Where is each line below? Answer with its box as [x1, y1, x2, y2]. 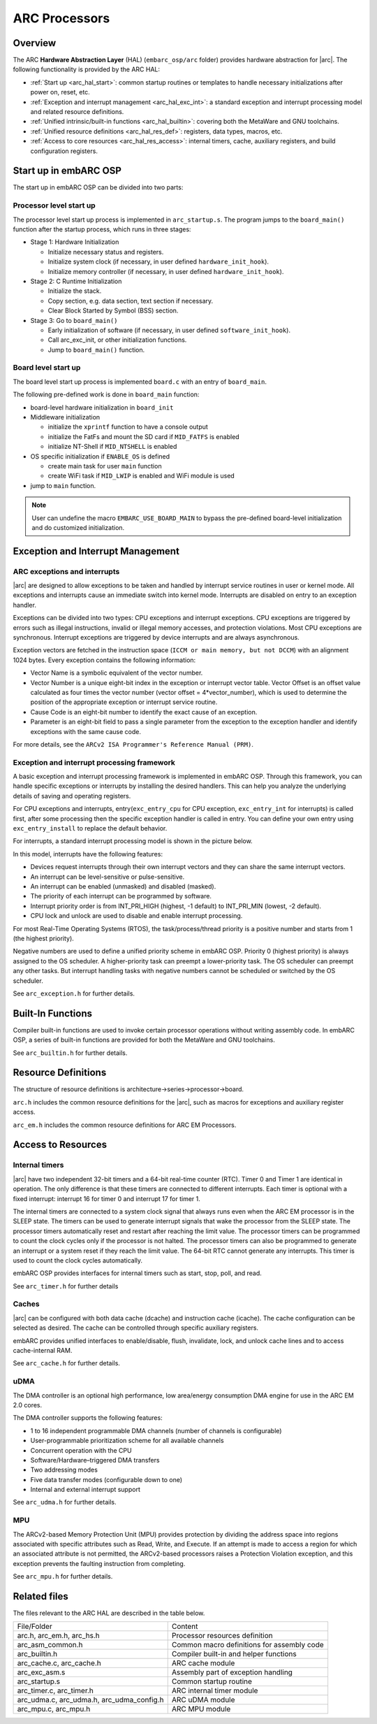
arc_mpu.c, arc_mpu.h [17, 1704, 91, 1714]
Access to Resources [13, 1139, 108, 1151]
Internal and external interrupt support [30, 1486, 141, 1494]
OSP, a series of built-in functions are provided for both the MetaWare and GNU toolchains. [13, 1035, 275, 1044]
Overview [13, 37, 57, 49]
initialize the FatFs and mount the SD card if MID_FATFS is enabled [47, 432, 240, 440]
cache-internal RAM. [13, 1346, 73, 1355]
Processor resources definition [171, 1631, 273, 1641]
